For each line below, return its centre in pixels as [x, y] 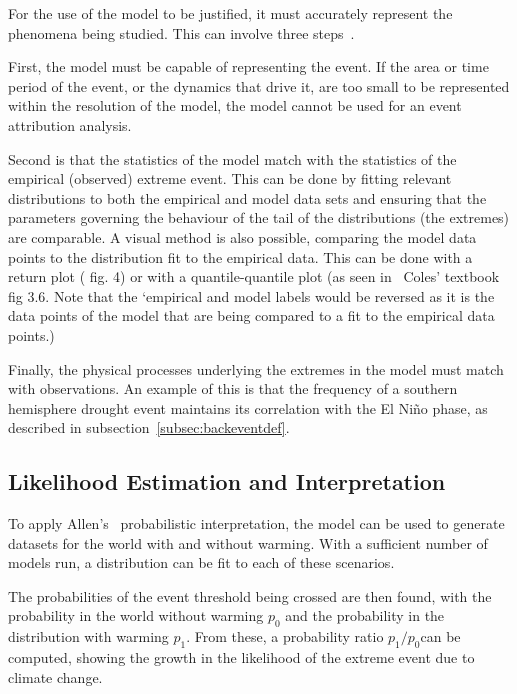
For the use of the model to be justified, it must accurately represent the [230, 13]
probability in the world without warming [136, 615]
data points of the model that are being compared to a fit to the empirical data [251, 315]
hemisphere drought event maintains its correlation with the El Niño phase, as [248, 407]
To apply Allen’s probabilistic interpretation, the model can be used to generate [256, 523]
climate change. [55, 676]
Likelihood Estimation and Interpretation [227, 481]
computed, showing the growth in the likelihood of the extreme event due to [241, 657]
